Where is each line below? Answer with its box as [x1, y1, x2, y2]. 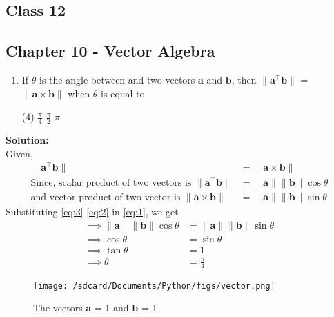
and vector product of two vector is [30, 193, 181, 203]
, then [231, 72, 257, 86]
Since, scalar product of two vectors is [30, 178, 192, 189]
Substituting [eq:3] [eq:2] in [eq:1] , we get [6, 204, 179, 219]
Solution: [6, 133, 49, 146]
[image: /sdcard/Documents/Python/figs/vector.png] [33, 280, 275, 291]
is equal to [101, 86, 145, 100]
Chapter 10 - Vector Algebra [6, 40, 215, 61]
